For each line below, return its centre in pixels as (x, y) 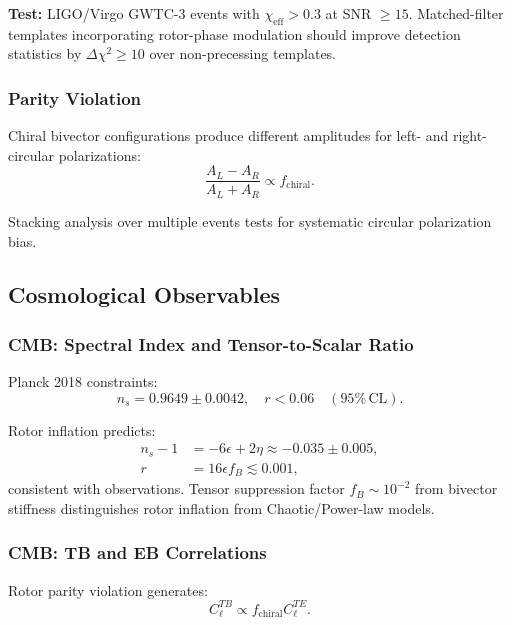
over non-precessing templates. (243, 53)
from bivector (456, 488)
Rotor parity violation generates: (108, 589)
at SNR (348, 13)
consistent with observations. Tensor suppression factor (176, 488)
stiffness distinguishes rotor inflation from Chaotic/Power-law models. (221, 507)
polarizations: (99, 154)
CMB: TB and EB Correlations (137, 552)
